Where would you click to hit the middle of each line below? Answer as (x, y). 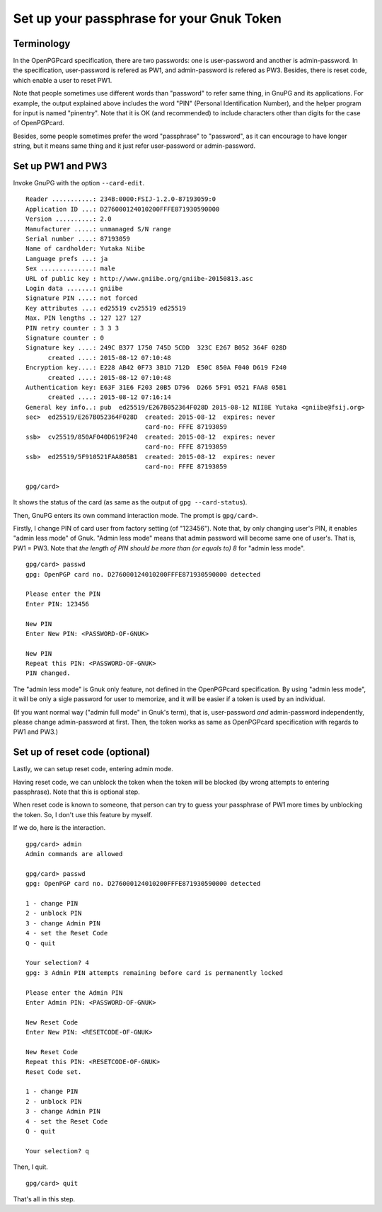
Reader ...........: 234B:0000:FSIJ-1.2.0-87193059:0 (121, 199)
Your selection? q (58, 1151)
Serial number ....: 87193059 (78, 239)
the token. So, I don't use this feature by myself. (83, 814)
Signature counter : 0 (65, 337)
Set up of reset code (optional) (82, 752)
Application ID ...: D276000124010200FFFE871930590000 (123, 209)
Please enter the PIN (63, 594)
